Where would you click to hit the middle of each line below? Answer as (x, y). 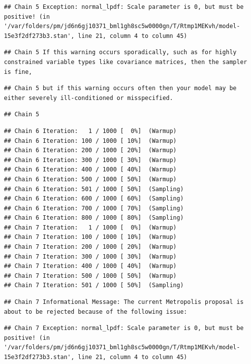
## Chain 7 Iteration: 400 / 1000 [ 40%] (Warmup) (90, 266)
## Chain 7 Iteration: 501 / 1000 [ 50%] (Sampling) (94, 285)
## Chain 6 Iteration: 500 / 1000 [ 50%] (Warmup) (90, 179)
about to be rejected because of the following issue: (96, 312)
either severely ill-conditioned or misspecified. (89, 98)
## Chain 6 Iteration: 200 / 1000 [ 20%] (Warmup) (90, 150)
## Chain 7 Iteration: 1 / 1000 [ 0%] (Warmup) (90, 227)
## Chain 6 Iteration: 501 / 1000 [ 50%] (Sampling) (94, 189)
